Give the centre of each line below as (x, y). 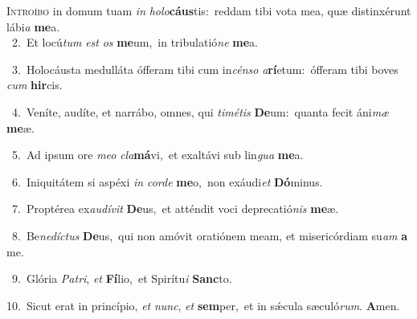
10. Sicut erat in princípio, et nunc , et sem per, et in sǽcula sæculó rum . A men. (203, 305)
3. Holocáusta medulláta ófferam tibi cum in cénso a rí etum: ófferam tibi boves (205, 69)
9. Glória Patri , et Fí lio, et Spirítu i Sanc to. (122, 278)
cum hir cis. (35, 85)
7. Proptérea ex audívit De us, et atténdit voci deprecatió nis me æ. (175, 209)
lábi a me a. (33, 26)
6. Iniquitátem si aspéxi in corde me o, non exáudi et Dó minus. (167, 181)
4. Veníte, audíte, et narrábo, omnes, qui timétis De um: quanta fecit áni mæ (200, 111)
